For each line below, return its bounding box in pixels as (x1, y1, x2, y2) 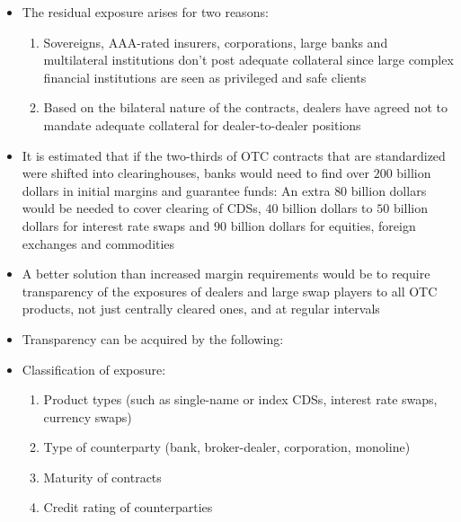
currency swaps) (43, 407, 132, 426)
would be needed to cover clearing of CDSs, (22, 199, 262, 217)
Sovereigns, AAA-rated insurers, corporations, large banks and (43, 32, 388, 51)
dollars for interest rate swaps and (22, 216, 210, 234)
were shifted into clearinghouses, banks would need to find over (22, 164, 369, 182)
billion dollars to (282, 199, 373, 217)
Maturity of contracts (43, 467, 162, 486)
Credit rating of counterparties (43, 498, 213, 517)
